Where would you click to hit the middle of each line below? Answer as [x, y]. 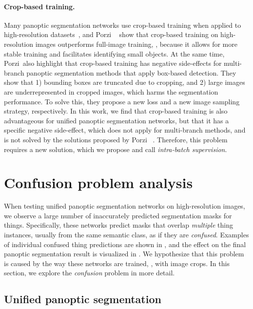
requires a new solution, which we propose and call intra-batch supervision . [116, 149]
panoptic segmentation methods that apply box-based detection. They [131, 72]
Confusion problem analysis [98, 183]
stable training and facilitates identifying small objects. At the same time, [114, 53]
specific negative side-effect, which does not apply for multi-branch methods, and [125, 130]
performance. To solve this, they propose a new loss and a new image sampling [122, 101]
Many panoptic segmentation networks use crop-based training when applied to [123, 25]
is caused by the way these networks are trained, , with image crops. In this [117, 263]
